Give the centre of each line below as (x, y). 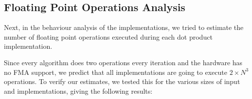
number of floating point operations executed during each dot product (108, 36)
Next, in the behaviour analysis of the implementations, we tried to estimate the (124, 27)
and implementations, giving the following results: (78, 91)
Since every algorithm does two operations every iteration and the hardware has (123, 62)
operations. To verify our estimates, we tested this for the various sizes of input (122, 81)
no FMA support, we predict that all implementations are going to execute (116, 72)
